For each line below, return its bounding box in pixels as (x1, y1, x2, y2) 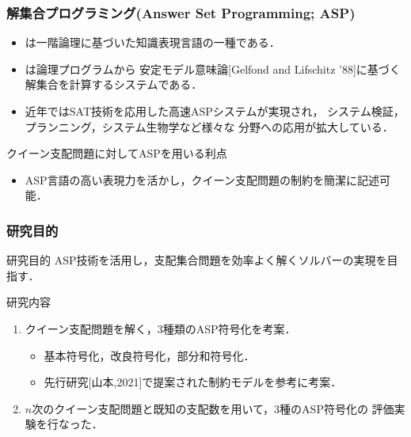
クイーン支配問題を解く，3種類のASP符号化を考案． (25, 320, 296, 336)
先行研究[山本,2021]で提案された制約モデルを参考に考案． (44, 374, 342, 390)
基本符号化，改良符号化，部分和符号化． (44, 347, 255, 363)
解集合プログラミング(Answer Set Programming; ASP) (6, 2, 356, 22)
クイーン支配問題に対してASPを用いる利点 (6, 145, 227, 161)
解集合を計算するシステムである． (25, 76, 203, 93)
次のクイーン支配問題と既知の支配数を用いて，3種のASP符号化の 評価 (32, 400, 394, 416)
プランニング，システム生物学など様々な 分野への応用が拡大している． (25, 118, 394, 135)
